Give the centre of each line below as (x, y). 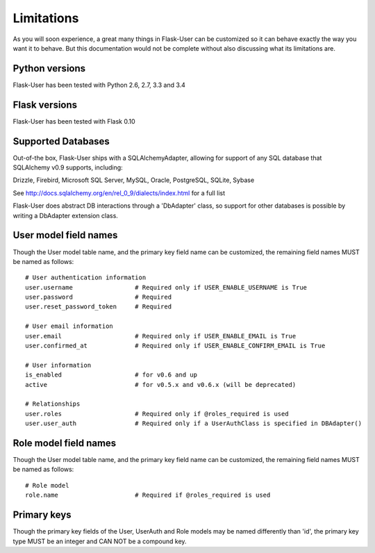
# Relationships (53, 404)
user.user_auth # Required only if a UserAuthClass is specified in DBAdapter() (194, 423)
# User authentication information (86, 278)
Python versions (49, 68)
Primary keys (42, 515)
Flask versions (45, 105)
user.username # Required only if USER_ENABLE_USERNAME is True (166, 287)
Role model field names (65, 443)
